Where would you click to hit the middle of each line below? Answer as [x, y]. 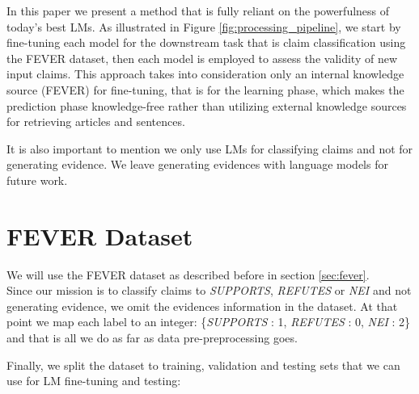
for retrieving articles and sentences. [96, 122]
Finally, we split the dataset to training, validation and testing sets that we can [203, 365]
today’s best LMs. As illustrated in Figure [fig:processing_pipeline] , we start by [204, 26]
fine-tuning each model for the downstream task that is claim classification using [206, 42]
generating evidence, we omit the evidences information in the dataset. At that [202, 306]
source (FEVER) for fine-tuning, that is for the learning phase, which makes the [205, 89]
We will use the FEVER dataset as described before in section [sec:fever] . [188, 274]
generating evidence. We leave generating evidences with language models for [197, 164]
